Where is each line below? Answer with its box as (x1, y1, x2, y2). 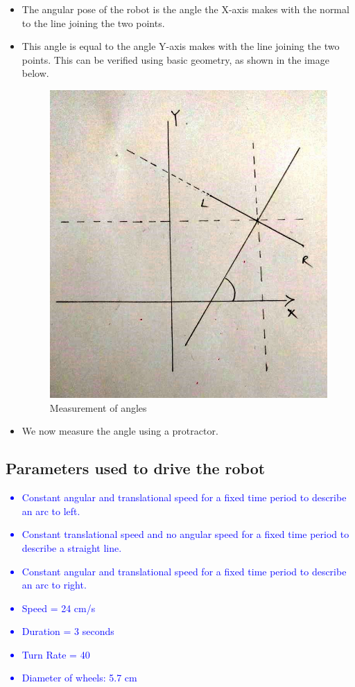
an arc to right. (21, 577, 87, 592)
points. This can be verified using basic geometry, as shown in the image (21, 52, 329, 67)
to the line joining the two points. (21, 15, 165, 30)
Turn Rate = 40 (21, 647, 90, 661)
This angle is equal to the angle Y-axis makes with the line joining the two (21, 39, 340, 53)
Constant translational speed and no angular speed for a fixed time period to (21, 527, 349, 541)
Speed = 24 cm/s (21, 600, 96, 615)
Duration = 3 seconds (21, 624, 114, 638)
